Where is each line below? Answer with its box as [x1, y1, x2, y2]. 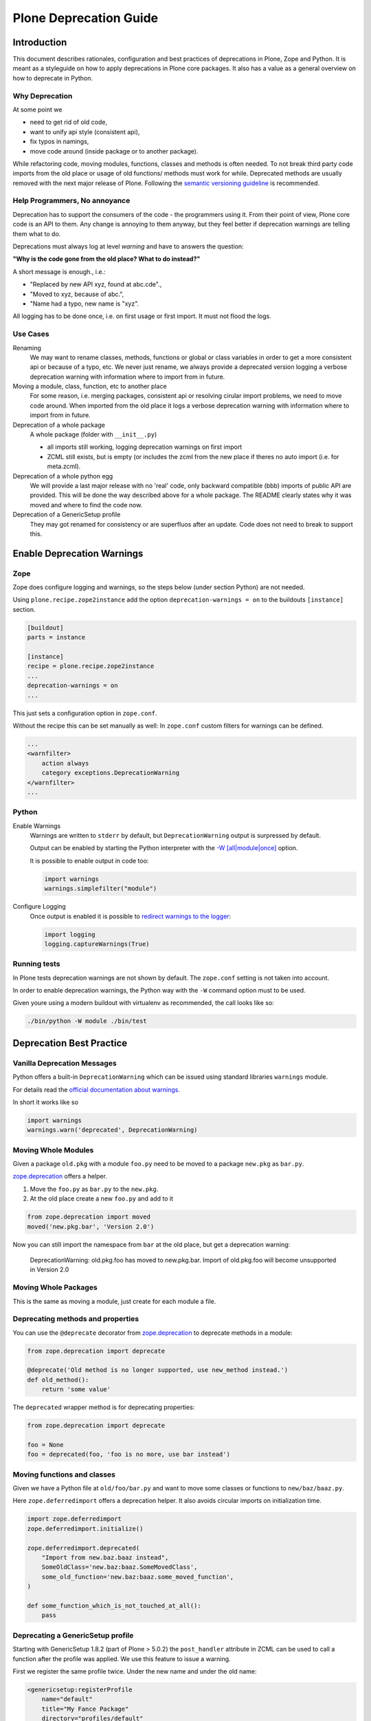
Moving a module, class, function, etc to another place [12, 382, 168, 390]
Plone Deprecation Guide [12, 10, 159, 25]
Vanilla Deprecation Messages [12, 1058, 117, 1068]
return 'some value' [41, 1386, 111, 1393]
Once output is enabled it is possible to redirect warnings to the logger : [30, 912, 232, 920]
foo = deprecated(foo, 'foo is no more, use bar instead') [27, 1450, 230, 1459]
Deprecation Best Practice [12, 1037, 128, 1049]
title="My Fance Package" [41, 1704, 129, 1713]
